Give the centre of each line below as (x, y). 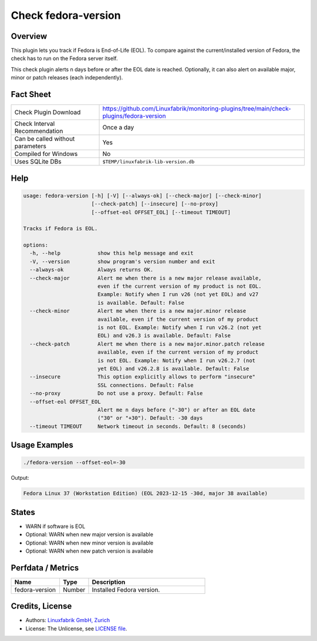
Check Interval (35, 124)
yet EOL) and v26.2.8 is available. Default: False (173, 368)
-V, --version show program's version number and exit (122, 261)
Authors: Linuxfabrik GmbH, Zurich (68, 620)
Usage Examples (42, 445)
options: (36, 245)
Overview (29, 36)
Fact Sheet (31, 94)
